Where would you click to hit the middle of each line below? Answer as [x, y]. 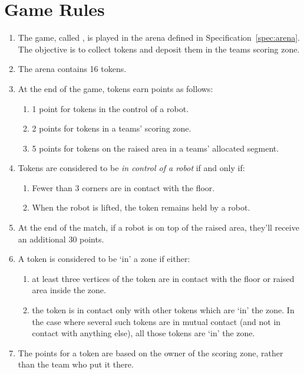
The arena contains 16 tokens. [72, 69]
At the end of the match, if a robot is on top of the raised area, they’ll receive [158, 227]
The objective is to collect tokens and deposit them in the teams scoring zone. [159, 49]
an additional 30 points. [61, 239]
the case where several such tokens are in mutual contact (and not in [156, 321]
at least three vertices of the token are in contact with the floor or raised [163, 278]
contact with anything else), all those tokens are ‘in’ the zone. [143, 333]
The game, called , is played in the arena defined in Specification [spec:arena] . [159, 37]
